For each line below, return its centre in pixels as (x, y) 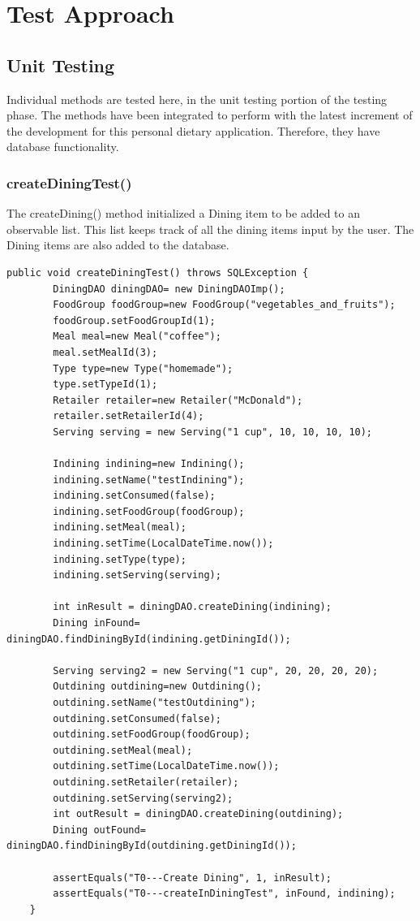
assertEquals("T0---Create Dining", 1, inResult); (192, 878)
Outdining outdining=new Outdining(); (157, 687)
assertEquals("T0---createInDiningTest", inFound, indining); (224, 894)
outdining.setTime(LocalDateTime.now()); (166, 766)
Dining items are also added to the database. (118, 245)
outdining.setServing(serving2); (143, 798)
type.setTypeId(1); (105, 385)
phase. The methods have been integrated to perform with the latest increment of (210, 115)
